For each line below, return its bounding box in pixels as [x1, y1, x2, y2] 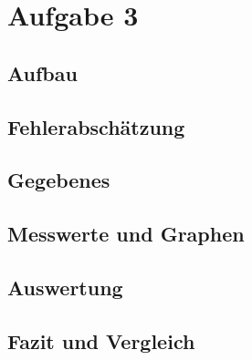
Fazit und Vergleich [7, 326, 195, 355]
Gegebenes [7, 166, 110, 194]
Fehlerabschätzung [7, 112, 185, 140]
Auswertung [7, 273, 123, 301]
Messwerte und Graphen [7, 220, 245, 248]
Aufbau [7, 58, 78, 87]
